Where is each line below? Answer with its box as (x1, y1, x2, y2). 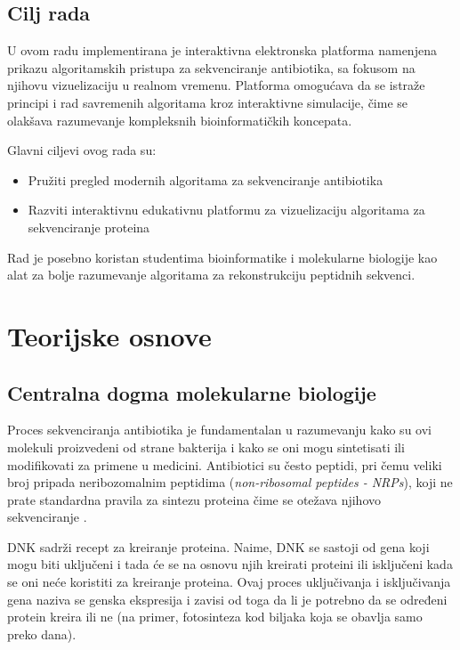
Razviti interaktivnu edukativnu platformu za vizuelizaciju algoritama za (28, 200, 425, 219)
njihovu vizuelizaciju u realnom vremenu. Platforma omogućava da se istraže (7, 76, 425, 94)
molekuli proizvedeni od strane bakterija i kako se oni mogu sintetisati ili (7, 437, 405, 456)
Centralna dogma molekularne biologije (7, 378, 376, 406)
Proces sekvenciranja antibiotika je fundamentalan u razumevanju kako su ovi (7, 420, 432, 439)
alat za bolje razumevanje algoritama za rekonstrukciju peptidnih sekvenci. (7, 265, 416, 284)
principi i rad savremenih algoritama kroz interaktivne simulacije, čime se (7, 93, 408, 111)
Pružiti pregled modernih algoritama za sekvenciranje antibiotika (28, 170, 383, 189)
